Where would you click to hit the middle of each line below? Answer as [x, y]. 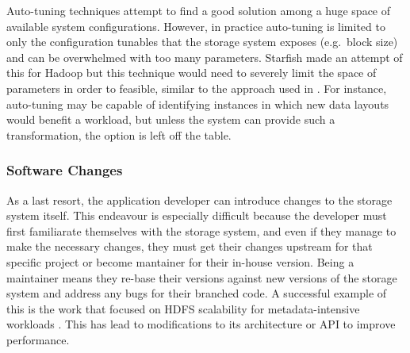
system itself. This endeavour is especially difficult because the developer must [197, 215]
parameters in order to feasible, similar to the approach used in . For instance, [197, 88]
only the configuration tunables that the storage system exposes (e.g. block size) [202, 42]
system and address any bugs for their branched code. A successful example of [197, 293]
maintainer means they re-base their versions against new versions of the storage [202, 277]
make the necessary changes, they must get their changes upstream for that [190, 246]
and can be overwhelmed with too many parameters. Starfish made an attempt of [205, 57]
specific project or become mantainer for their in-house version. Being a [180, 261]
